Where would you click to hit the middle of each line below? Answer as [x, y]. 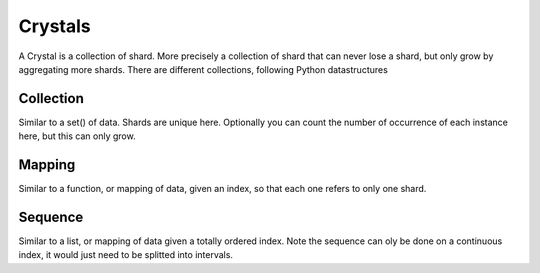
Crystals [55, 26]
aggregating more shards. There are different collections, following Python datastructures [203, 69]
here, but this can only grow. [77, 136]
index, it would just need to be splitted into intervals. [126, 255]
